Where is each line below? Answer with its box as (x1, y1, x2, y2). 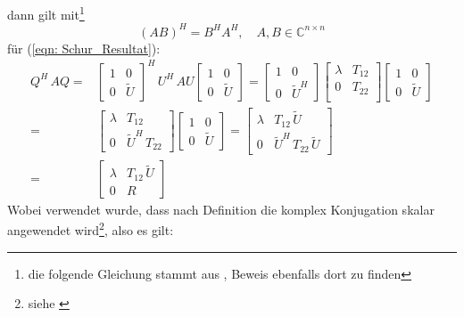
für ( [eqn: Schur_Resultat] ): (7, 38, 161, 57)
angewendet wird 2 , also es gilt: (7, 218, 174, 240)
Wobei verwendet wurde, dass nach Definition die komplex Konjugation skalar (7, 199, 435, 218)
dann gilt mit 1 (7, 3, 85, 23)
